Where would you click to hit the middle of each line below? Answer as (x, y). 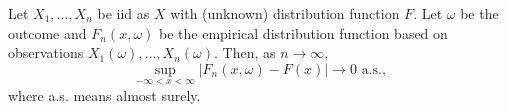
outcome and (47, 32)
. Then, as (245, 52)
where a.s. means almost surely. (104, 95)
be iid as (123, 13)
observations (46, 52)
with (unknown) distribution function (285, 13)
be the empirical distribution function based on (303, 32)
